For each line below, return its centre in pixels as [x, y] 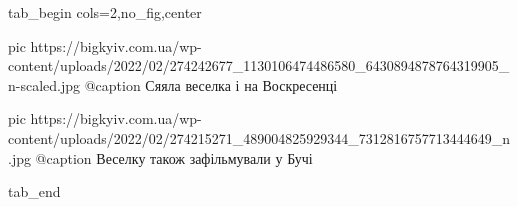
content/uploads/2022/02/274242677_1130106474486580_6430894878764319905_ [259, 65]
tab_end [34, 191]
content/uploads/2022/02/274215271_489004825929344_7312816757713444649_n [259, 137]
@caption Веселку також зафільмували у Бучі [174, 157]
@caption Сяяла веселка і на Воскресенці [211, 84]
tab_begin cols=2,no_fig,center [105, 12]
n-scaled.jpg [44, 84]
